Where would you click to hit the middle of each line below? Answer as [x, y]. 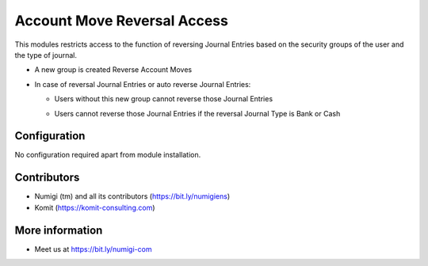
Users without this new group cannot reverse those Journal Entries [164, 99]
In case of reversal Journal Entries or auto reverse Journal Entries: [143, 84]
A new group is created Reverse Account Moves [113, 70]
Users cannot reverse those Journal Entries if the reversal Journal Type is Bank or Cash [197, 113]
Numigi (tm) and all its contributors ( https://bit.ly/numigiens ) [132, 196]
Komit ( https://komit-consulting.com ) [95, 207]
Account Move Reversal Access [122, 21]
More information [59, 230]
